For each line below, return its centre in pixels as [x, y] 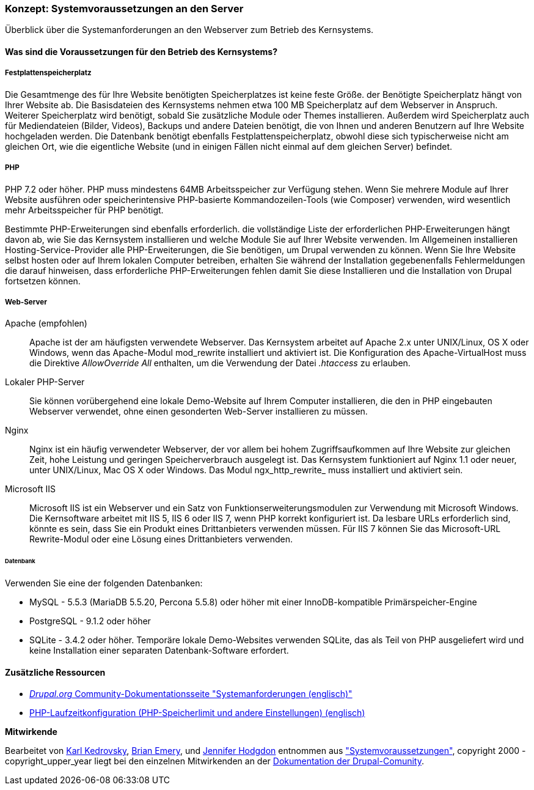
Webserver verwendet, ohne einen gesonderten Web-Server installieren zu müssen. [199, 412]
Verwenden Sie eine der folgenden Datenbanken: [104, 583]
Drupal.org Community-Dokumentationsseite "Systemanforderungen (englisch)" [191, 694]
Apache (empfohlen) [46, 323]
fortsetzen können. [43, 281]
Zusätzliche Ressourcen [55, 672]
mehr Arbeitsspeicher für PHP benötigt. [84, 210]
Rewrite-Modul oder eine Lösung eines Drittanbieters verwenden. [161, 539]
